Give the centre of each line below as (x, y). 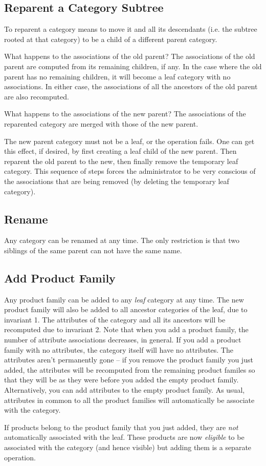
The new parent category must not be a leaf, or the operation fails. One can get (129, 141)
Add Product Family (60, 278)
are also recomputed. (37, 96)
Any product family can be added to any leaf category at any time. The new (124, 299)
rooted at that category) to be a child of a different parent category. (111, 39)
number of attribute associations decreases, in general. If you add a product (123, 340)
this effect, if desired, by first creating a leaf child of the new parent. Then (120, 151)
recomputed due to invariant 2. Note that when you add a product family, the (126, 329)
